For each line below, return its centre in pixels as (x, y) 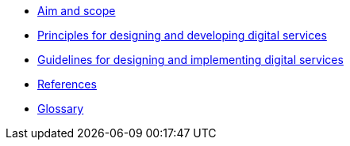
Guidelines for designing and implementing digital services (190, 60)
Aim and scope (77, 11)
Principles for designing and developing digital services (182, 35)
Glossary (61, 109)
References (67, 84)
